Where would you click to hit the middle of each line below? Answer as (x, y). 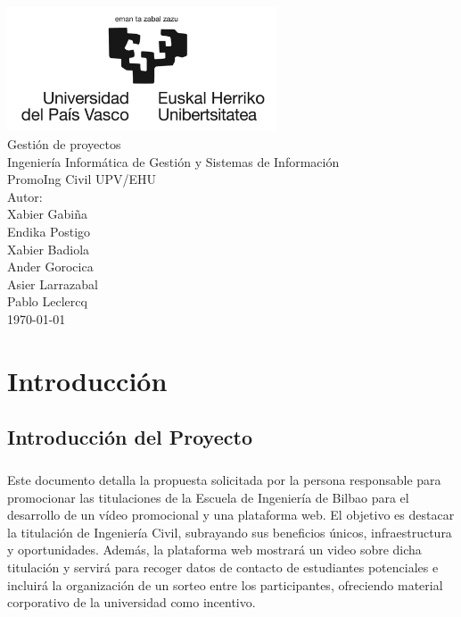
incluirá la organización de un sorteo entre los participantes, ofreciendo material (225, 584)
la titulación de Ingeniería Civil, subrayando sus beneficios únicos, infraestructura (230, 532)
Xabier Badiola (49, 249)
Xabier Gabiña (47, 214)
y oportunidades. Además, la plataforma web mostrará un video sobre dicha (214, 550)
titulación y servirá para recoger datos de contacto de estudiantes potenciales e (223, 567)
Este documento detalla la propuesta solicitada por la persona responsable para (224, 480)
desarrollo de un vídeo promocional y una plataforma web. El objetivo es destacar (231, 515)
